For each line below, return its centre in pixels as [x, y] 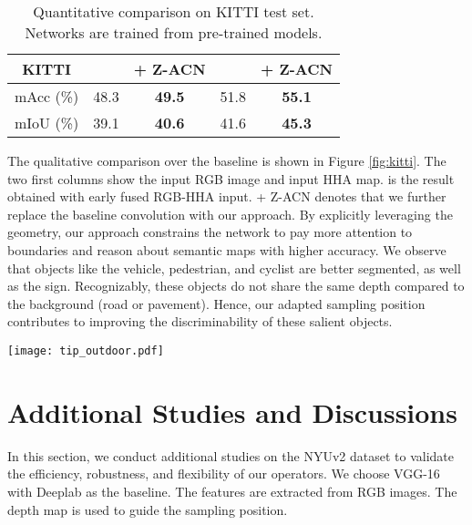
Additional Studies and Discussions [232, 412]
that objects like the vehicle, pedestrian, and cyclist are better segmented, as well [234, 268]
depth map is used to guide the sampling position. [148, 509]
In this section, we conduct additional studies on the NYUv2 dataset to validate [231, 455]
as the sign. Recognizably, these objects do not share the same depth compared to [236, 286]
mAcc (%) [47, 96]
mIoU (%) [47, 123]
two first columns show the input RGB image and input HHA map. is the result [231, 178]
